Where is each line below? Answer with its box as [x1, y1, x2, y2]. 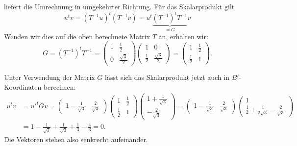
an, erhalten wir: [158, 31, 208, 41]
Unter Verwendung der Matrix [4, 72, 95, 82]
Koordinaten [4, 81, 42, 92]
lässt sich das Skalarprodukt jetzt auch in [105, 72, 229, 82]
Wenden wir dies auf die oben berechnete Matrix [4, 31, 150, 41]
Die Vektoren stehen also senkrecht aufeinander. [4, 134, 148, 145]
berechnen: [43, 81, 76, 92]
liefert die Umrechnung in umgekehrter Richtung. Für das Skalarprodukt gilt [4, 1, 235, 11]
